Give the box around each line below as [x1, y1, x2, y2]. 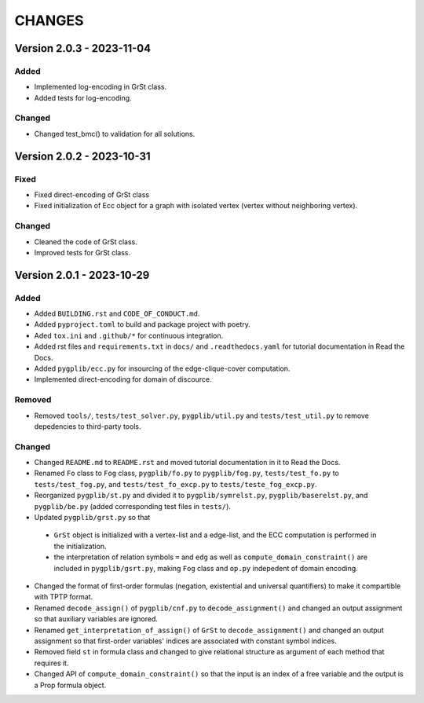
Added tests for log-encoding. [34, 93, 133, 102]
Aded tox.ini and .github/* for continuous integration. [34, 331, 224, 340]
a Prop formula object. [34, 680, 107, 690]
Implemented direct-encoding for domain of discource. [34, 375, 212, 384]
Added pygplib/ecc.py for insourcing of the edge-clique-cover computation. [34, 364, 291, 373]
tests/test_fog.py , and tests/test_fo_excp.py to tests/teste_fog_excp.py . [34, 479, 317, 489]
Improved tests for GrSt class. [34, 247, 131, 257]
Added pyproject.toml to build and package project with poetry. [34, 320, 250, 329]
